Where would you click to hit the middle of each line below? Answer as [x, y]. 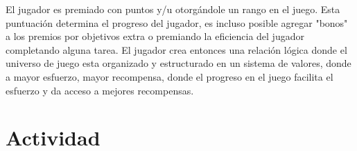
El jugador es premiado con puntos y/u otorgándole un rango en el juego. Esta [173, 9]
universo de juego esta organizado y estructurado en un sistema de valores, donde [178, 63]
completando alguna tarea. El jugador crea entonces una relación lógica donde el [176, 49]
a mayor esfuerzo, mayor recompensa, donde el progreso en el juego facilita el [169, 76]
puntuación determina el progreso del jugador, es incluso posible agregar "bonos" [177, 22]
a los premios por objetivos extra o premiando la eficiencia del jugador [155, 36]
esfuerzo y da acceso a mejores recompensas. [100, 90]
